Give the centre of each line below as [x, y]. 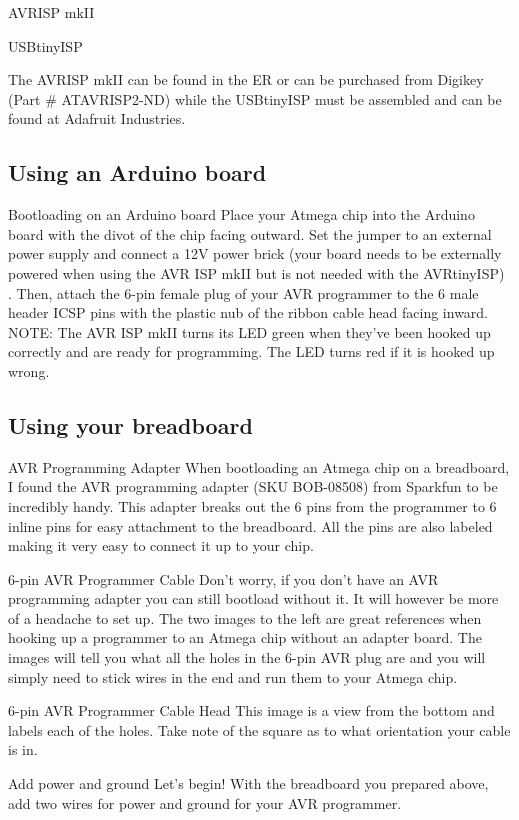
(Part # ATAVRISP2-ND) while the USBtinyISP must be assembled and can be [255, 98]
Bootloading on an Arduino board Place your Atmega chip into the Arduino [241, 214]
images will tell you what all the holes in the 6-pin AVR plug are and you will [247, 657]
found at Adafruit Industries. [97, 118]
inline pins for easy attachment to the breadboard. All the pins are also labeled [250, 525]
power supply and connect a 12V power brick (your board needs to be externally [255, 253]
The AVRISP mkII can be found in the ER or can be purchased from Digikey [246, 79]
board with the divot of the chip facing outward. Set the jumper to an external [250, 233]
